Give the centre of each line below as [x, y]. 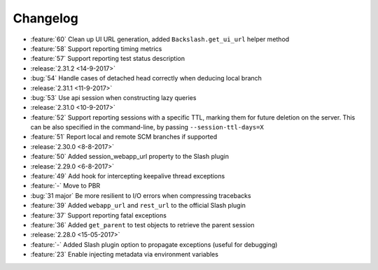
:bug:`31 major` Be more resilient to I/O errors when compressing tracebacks [141, 195]
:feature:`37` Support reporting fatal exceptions [99, 215]
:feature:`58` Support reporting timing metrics [96, 48]
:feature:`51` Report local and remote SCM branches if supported [124, 137]
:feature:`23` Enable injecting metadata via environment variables [124, 255]
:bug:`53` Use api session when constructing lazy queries [113, 97]
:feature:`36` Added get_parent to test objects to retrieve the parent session [142, 225]
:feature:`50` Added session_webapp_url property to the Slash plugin [129, 157]
